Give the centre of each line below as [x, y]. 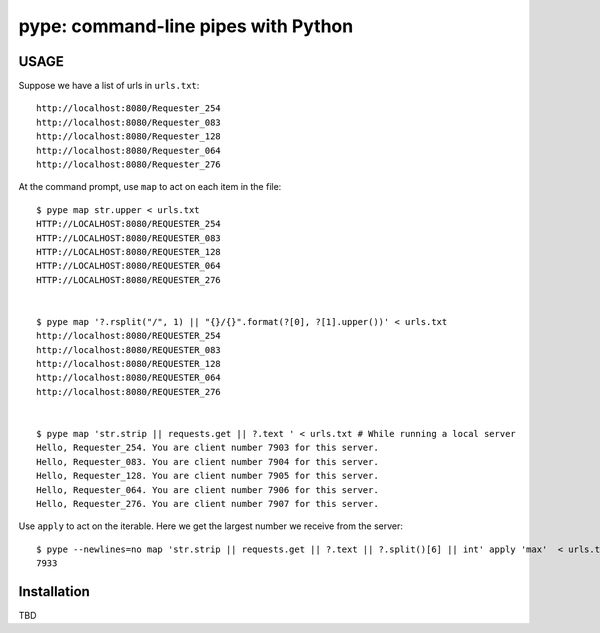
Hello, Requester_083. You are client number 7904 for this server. [207, 461]
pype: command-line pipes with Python [186, 26]
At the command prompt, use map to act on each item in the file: [150, 187]
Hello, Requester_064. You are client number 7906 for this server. [207, 489]
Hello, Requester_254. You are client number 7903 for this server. [207, 448]
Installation [54, 591]
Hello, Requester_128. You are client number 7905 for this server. [207, 476]
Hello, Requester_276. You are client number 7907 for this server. [207, 503]
